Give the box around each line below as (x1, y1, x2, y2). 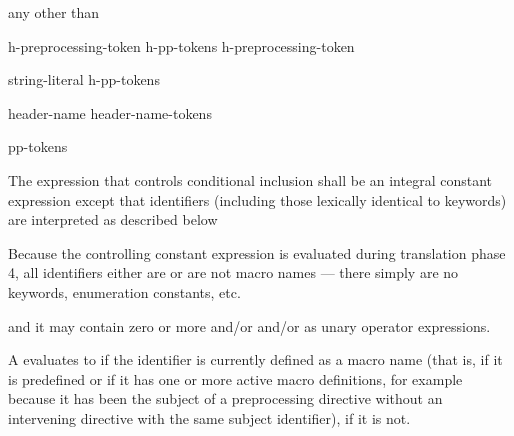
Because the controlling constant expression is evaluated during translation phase (8, 242, 506, 263)
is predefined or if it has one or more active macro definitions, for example (8, 368, 463, 389)
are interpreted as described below (8, 209, 218, 230)
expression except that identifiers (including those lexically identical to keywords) (8, 189, 507, 210)
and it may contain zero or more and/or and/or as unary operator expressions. (8, 315, 491, 336)
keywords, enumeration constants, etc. (8, 281, 241, 302)
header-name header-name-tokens (8, 102, 212, 123)
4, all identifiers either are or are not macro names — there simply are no (8, 262, 459, 283)
